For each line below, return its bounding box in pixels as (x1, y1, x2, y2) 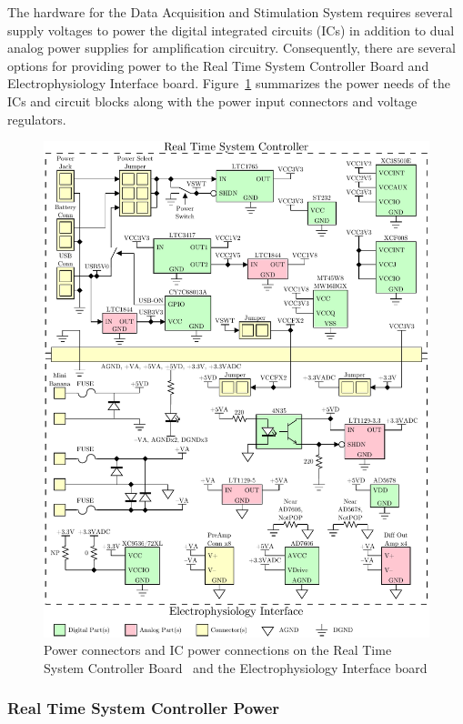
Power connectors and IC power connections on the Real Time (44, 640, 392, 659)
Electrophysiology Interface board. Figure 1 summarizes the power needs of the (7, 74, 451, 93)
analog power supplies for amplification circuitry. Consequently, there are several (7, 38, 456, 57)
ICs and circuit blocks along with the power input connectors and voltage (7, 91, 418, 110)
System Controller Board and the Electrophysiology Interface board (44, 658, 428, 677)
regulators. (7, 109, 66, 128)
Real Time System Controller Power (7, 697, 280, 719)
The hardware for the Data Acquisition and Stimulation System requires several (7, 3, 453, 21)
